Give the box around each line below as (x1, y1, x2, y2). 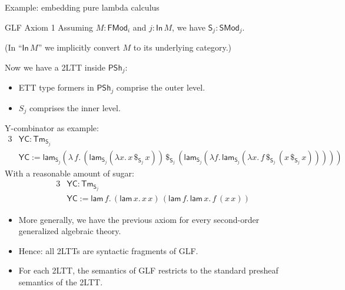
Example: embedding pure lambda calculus (5, 1, 160, 13)
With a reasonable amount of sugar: (5, 166, 134, 179)
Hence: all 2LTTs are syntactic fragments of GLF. (18, 244, 198, 256)
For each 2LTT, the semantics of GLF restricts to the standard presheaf (18, 264, 278, 276)
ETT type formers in (18, 81, 94, 94)
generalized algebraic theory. (18, 225, 121, 237)
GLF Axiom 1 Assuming (5, 21, 93, 33)
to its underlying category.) (133, 41, 232, 54)
